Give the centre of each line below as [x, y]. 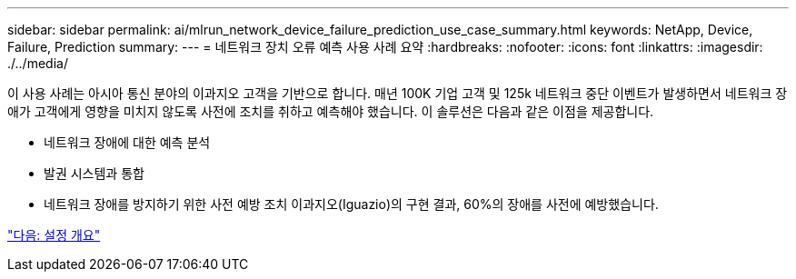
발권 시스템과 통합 [94, 173]
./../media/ [38, 63]
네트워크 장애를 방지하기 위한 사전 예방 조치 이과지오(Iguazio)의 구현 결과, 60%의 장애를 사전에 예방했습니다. [351, 204]
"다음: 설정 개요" [54, 235]
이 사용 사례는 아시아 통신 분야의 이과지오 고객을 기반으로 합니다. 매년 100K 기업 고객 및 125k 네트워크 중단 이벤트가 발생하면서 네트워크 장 [398, 93]
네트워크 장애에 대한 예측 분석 [127, 142]
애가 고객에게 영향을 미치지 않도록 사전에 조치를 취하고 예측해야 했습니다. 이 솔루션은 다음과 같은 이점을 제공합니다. [331, 111]
